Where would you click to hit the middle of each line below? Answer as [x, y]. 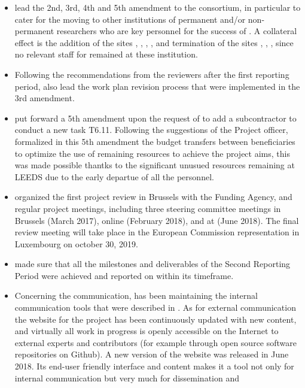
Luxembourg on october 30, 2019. [76, 243]
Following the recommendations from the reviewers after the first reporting [152, 74]
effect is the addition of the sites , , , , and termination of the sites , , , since [154, 42]
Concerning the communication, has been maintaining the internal [136, 295]
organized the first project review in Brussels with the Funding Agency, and [153, 197]
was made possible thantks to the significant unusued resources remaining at [155, 165]
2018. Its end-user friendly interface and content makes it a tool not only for [154, 366]
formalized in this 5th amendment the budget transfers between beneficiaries [155, 141]
